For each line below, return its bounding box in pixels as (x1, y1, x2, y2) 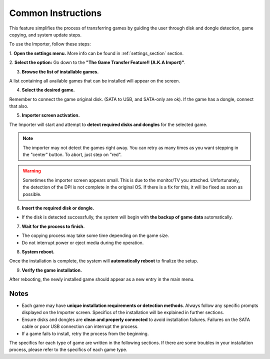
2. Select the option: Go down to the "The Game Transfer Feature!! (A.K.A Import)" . (9, 59, 186, 65)
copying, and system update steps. (9, 31, 82, 37)
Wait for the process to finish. (21, 223, 85, 229)
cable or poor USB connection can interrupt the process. (21, 323, 138, 329)
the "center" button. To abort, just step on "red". (22, 151, 122, 157)
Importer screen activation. (21, 112, 80, 118)
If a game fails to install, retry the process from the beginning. (21, 330, 149, 336)
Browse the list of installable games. (21, 68, 99, 74)
